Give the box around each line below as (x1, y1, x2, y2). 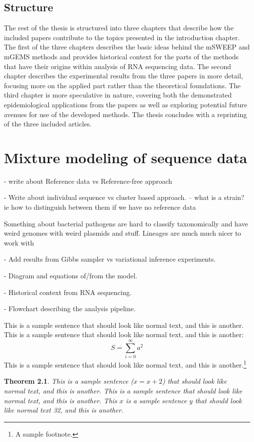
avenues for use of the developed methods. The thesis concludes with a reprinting (4, 109, 247, 119)
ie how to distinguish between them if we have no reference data (4, 202, 196, 212)
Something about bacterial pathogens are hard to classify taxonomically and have (4, 218, 248, 228)
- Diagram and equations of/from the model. (4, 270, 137, 281)
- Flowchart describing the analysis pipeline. (4, 303, 136, 314)
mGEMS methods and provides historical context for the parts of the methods (4, 51, 239, 61)
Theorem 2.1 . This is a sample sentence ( (4, 376, 134, 386)
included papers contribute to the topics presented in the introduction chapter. (4, 32, 240, 42)
